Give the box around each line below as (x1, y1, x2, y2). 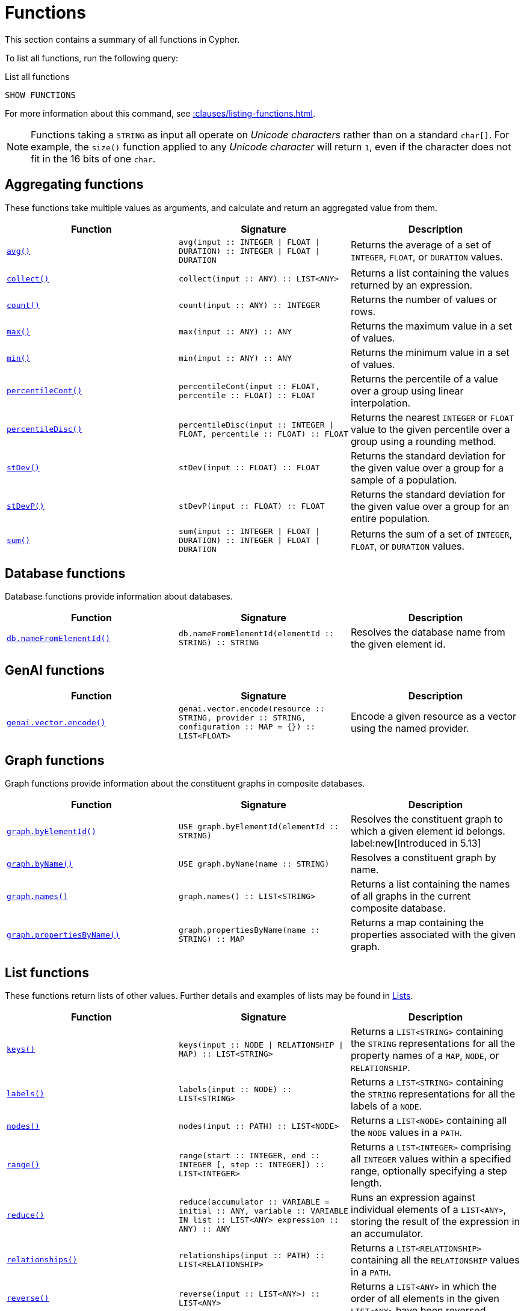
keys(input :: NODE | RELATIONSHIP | (178, 1040, 344, 1049)
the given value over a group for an (350, 500, 510, 512)
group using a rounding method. (350, 435, 496, 447)
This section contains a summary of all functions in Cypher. (5, 34, 240, 45)
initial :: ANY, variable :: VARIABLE (178, 1206, 348, 1215)
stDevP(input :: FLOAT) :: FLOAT (178, 502, 325, 511)
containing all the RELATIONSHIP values (350, 1253, 520, 1266)
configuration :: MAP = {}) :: (178, 722, 315, 732)
